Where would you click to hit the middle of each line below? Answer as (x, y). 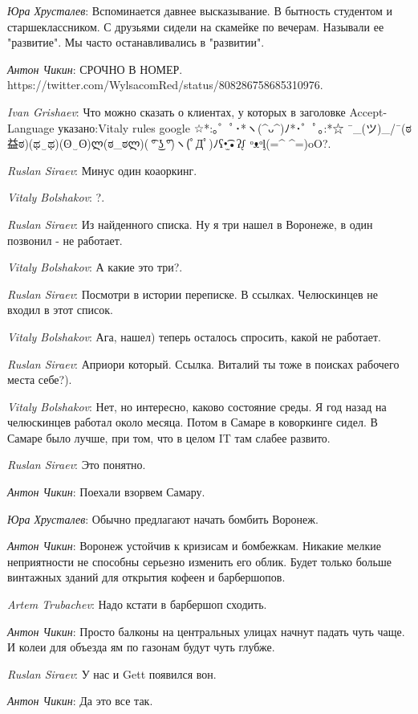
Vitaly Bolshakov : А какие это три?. (95, 267)
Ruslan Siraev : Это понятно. (77, 465)
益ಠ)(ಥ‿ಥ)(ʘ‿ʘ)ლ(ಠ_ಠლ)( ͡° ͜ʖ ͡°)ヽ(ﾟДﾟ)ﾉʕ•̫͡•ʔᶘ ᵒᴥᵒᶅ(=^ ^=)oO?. (169, 143)
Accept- (368, 111)
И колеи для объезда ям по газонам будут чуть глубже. (141, 647)
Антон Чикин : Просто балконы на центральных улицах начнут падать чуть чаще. (206, 631)
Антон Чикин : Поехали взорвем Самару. (106, 492)
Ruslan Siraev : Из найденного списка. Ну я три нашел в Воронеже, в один (190, 224)
